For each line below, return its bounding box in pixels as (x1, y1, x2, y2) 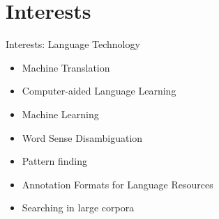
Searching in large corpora (22, 200, 135, 215)
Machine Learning (22, 106, 99, 121)
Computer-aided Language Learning (22, 83, 176, 98)
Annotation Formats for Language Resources (22, 177, 213, 191)
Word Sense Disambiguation (22, 130, 143, 145)
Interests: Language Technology (6, 37, 140, 51)
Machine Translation (22, 60, 110, 74)
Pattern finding (22, 154, 88, 168)
